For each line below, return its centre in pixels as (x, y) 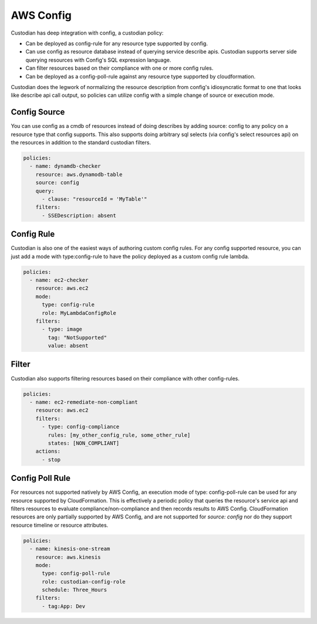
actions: (48, 451)
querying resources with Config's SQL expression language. (98, 60)
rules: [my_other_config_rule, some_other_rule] (119, 435)
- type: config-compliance (81, 427)
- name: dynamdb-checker (65, 166)
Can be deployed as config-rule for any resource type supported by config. (117, 43)
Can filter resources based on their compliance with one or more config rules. (119, 68)
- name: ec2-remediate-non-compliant (84, 402)
